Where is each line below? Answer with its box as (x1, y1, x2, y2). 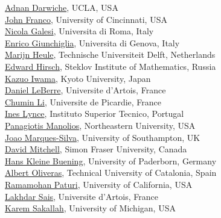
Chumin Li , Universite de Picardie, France (5, 95, 162, 108)
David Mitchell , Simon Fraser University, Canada (5, 143, 187, 155)
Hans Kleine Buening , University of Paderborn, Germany (5, 154, 217, 167)
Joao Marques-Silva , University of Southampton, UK (5, 131, 200, 143)
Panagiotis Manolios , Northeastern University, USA (5, 119, 196, 131)
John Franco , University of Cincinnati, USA (5, 13, 167, 25)
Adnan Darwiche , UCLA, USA (5, 1, 118, 13)
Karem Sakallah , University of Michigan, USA (5, 202, 176, 214)
